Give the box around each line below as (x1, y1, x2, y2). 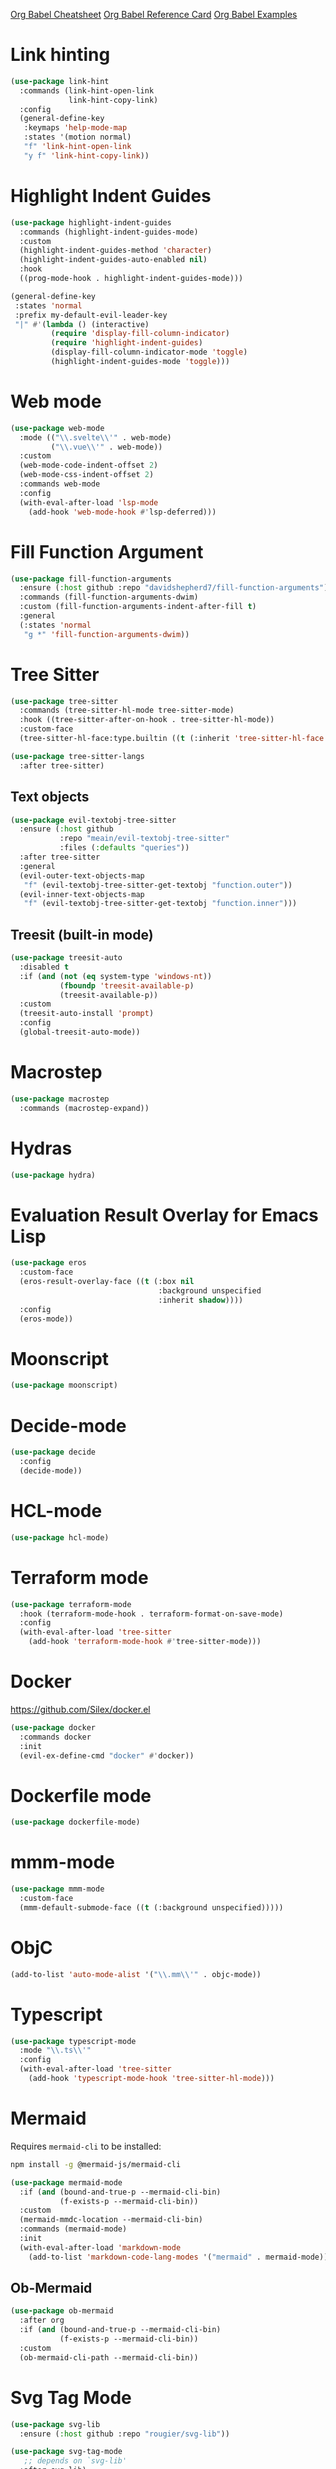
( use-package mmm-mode (10, 1884, 105, 1894)
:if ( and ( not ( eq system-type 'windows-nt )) (19, 971, 213, 981)
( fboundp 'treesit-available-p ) (59, 980, 195, 991)
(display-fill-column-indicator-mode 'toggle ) (50, 347, 248, 358)
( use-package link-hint (10, 76, 110, 86)
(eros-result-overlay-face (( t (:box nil (19, 1277, 195, 1287)
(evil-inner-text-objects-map (19, 889, 145, 899)
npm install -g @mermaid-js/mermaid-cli (10, 2159, 182, 2169)
